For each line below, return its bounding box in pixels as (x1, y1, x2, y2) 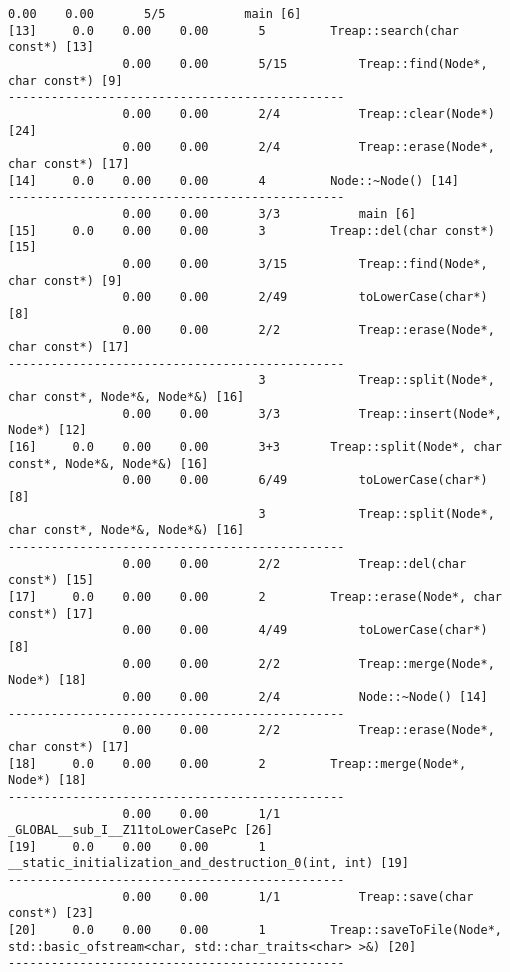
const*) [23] (8, 906, 94, 921)
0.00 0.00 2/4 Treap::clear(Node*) (122, 106, 495, 121)
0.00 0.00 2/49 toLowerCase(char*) (122, 290, 488, 305)
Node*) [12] (8, 423, 87, 438)
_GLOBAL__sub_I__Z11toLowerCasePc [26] (8, 823, 273, 838)
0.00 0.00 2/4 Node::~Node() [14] (122, 689, 488, 704)
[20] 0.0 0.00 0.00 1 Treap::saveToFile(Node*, (8, 923, 502, 938)
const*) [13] (8, 40, 94, 55)
